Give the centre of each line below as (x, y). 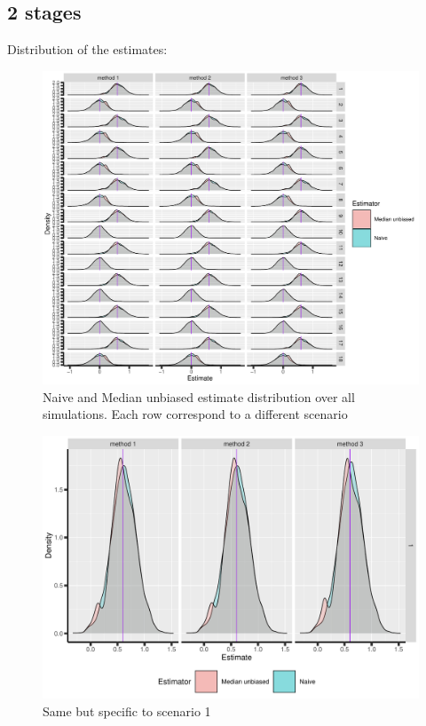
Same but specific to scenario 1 (127, 710)
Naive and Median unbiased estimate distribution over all (199, 396)
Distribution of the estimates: (87, 49)
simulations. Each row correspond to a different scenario (195, 414)
